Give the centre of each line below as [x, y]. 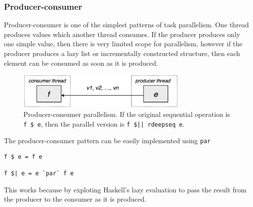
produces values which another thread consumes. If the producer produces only [122, 34]
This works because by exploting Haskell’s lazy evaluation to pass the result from [125, 189]
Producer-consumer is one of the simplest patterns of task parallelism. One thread [126, 25]
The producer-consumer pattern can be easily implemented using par [107, 140]
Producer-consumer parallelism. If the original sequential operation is [127, 114]
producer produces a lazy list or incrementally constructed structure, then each [122, 53]
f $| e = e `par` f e [39, 173]
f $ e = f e [23, 157]
